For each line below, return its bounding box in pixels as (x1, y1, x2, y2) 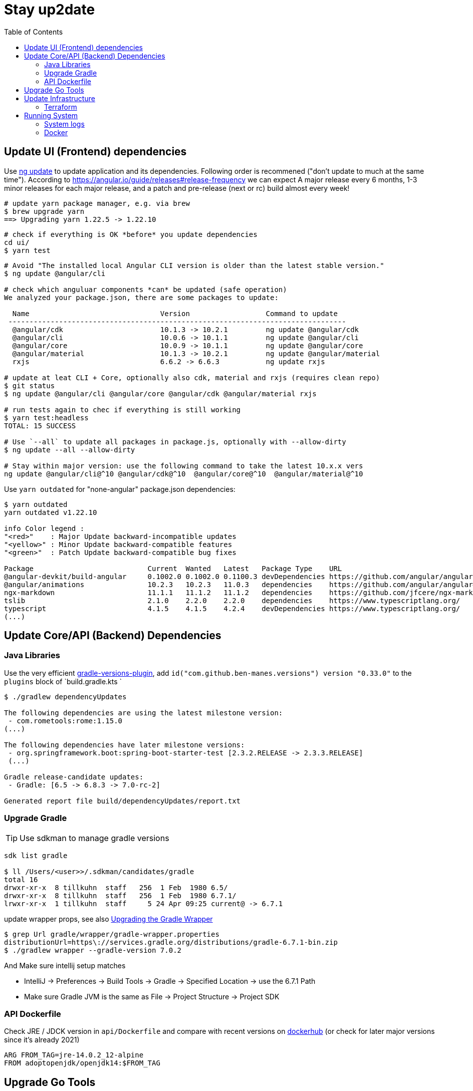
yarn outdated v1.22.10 (4, 508, 97, 516)
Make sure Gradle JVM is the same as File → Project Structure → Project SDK (24, 992, 280, 1001)
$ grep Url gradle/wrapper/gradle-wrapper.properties (4, 930, 219, 938)
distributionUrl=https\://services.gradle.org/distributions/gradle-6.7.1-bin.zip (4, 938, 338, 946)
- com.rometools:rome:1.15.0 (8, 716, 123, 725)
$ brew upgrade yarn (4, 207, 85, 215)
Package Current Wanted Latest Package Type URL (4, 564, 342, 573)
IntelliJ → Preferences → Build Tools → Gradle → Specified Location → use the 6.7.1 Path (24, 976, 316, 985)
